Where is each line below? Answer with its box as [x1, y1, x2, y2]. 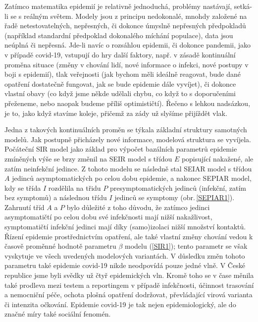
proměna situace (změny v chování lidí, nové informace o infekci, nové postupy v [4, 59, 249, 69]
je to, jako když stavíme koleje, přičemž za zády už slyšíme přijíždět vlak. [4, 107, 227, 118]
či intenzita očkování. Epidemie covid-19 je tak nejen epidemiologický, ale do [4, 299, 236, 309]
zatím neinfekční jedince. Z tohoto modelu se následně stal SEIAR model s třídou [4, 163, 252, 173]
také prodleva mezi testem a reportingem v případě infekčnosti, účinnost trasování [4, 279, 254, 290]
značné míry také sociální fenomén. [4, 309, 111, 319]
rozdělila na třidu [48, 182, 101, 193]
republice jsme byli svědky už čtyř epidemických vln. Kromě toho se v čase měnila [4, 270, 254, 280]
